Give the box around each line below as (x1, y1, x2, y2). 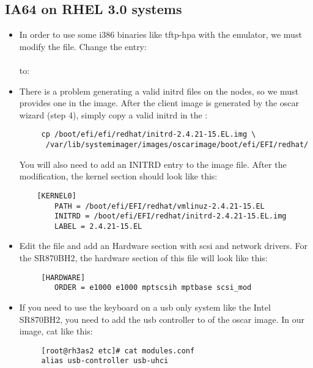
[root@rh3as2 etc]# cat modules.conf (41, 346, 195, 355)
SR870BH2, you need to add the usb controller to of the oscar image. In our (19, 312, 304, 325)
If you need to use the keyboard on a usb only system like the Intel (19, 300, 271, 313)
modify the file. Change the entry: (19, 40, 147, 52)
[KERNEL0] (37, 191, 76, 200)
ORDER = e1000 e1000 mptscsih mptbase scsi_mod (54, 283, 252, 292)
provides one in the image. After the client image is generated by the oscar (19, 96, 300, 109)
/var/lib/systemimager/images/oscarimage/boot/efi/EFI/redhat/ (45, 140, 309, 150)
